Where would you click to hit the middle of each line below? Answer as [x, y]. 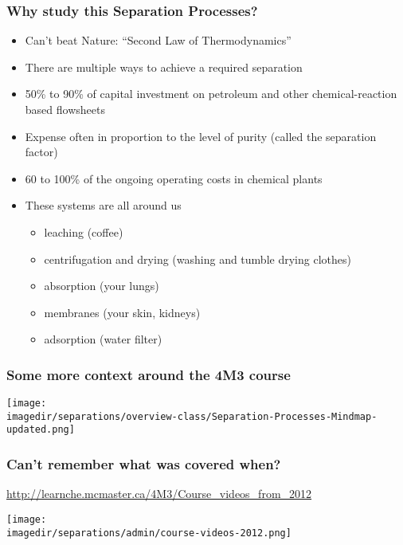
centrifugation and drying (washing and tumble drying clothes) [198, 259]
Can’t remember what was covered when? [144, 464]
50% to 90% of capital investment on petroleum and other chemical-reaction [211, 94]
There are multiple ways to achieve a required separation [164, 67]
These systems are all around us [103, 205]
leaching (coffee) [84, 231]
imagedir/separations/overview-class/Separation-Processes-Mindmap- [192, 416]
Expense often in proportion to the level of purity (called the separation [201, 136]
